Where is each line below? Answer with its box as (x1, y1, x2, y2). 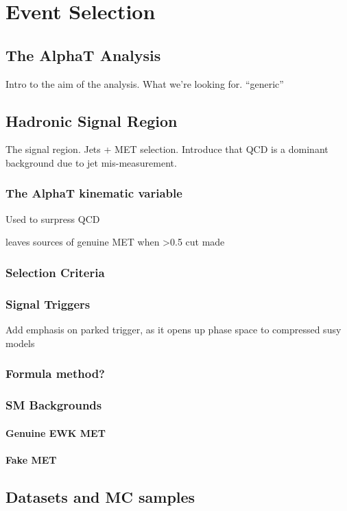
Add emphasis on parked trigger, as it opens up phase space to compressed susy (5, 322, 342, 337)
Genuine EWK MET (5, 425, 106, 440)
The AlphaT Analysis (5, 44, 161, 65)
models (5, 335, 35, 350)
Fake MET (5, 452, 57, 466)
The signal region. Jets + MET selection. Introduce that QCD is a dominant (5, 142, 328, 156)
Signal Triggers (5, 295, 91, 312)
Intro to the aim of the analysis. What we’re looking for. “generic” (5, 76, 284, 91)
